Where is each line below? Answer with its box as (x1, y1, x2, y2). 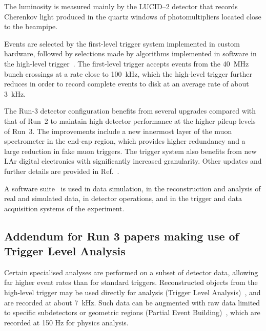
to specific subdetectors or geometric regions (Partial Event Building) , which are (4, 307, 260, 318)
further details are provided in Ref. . (4, 165, 119, 176)
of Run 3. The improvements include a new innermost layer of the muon (4, 125, 232, 136)
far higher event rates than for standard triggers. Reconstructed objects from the (4, 277, 258, 288)
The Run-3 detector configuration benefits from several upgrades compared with (4, 105, 256, 116)
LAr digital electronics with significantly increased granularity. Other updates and (4, 156, 262, 166)
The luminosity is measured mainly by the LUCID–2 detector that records (4, 1, 238, 11)
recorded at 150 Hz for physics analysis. (4, 317, 129, 327)
